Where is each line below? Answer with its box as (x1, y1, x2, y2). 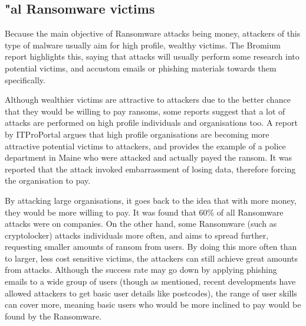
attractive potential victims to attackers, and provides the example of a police (5, 139, 286, 152)
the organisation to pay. (5, 174, 91, 187)
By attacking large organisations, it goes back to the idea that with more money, (5, 194, 297, 206)
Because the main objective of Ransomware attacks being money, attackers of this (5, 27, 301, 40)
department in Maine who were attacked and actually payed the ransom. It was (5, 151, 292, 164)
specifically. (5, 73, 45, 86)
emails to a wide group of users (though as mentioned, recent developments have (5, 275, 296, 288)
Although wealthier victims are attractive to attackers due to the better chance (5, 93, 291, 106)
